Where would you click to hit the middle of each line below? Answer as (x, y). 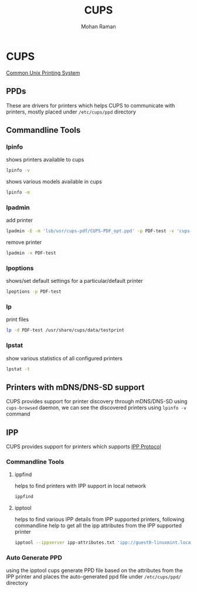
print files (18, 320)
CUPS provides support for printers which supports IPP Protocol (84, 447)
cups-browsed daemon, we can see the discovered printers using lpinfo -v (96, 408)
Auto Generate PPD (34, 558)
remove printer (24, 242)
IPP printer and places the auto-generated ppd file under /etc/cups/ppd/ (94, 577)
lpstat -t (18, 369)
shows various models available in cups (54, 182)
